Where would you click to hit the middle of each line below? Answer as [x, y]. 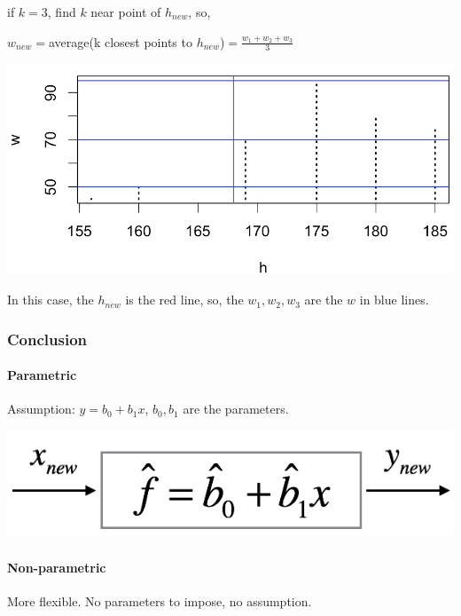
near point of [126, 12]
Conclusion [47, 339]
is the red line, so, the [184, 300]
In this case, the [51, 300]
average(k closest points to [120, 41]
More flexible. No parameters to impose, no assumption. [160, 600]
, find [62, 12]
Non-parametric [57, 567]
